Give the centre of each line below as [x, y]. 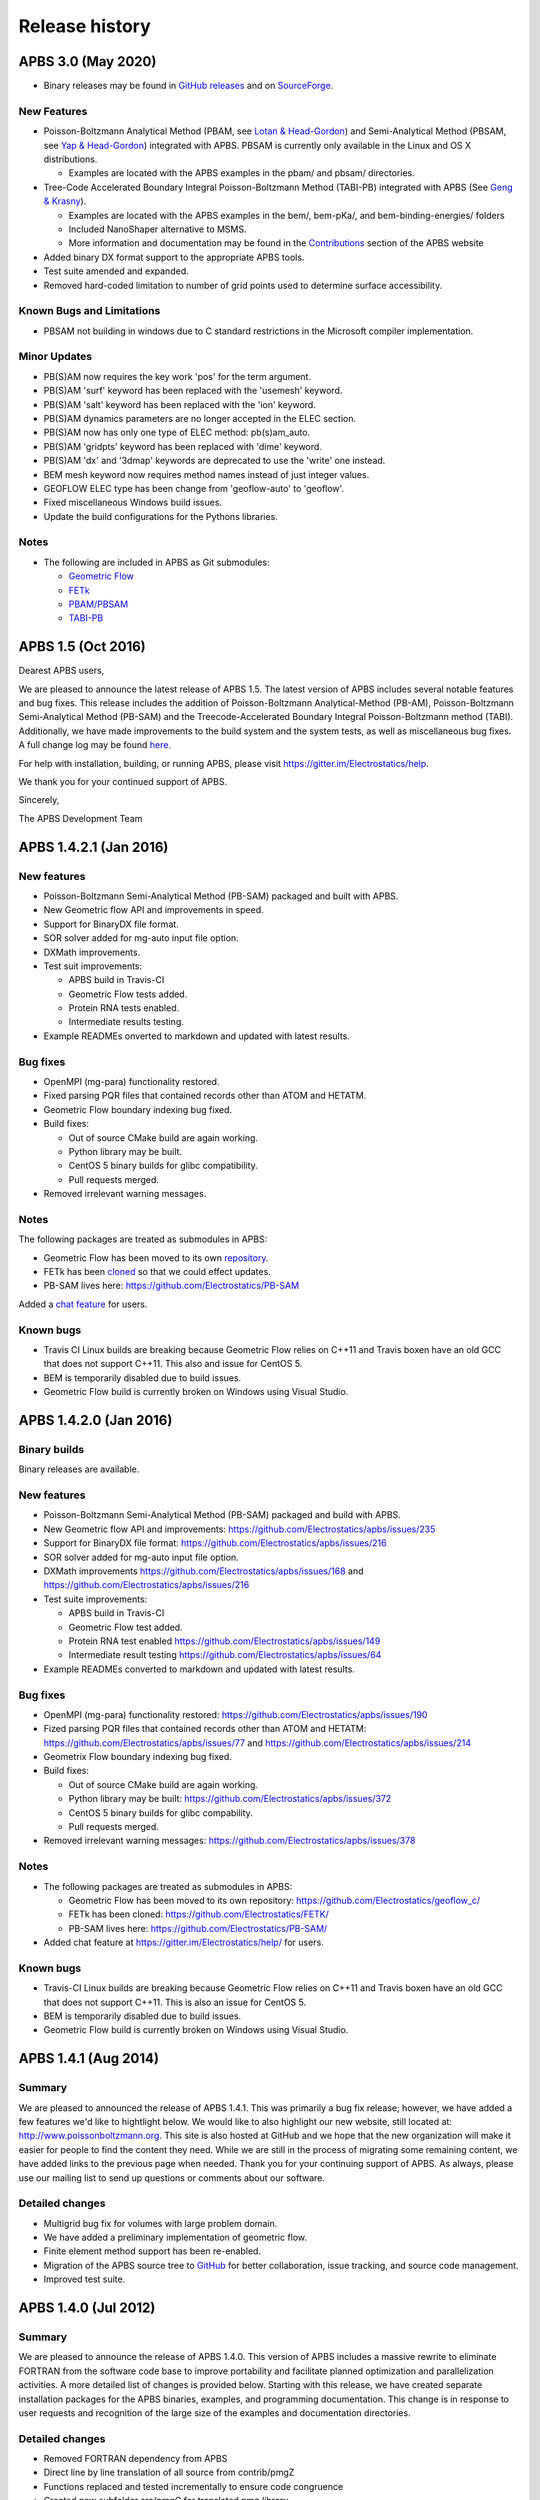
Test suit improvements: [93, 966]
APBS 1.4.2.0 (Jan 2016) [95, 1420]
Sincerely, [39, 800]
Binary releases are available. [79, 1469]
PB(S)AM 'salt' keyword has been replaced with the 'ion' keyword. [180, 404]
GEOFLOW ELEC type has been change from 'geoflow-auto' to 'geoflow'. [194, 488]
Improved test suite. [84, 2279]
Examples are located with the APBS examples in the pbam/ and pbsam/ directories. [241, 173]
